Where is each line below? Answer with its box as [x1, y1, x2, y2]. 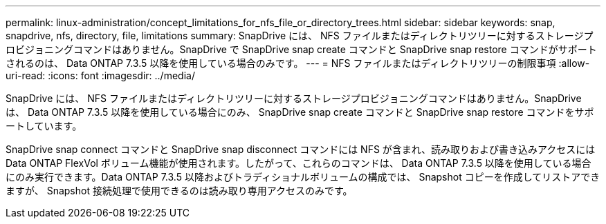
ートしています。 [6, 120, 82, 132]
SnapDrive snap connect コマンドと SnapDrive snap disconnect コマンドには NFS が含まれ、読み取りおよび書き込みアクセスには [6, 143, 596, 155]
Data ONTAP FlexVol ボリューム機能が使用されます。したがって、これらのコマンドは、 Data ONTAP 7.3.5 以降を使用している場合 [6, 157, 591, 169]
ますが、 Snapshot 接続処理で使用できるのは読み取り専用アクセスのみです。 [6, 185, 353, 196]
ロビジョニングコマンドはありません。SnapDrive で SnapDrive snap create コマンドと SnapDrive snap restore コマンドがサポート [6, 43, 597, 55]
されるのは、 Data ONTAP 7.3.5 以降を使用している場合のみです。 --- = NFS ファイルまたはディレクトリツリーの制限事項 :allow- [6, 57, 590, 69]
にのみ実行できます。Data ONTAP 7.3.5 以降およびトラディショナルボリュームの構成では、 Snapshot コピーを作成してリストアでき [6, 171, 600, 183]
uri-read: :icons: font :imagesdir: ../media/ [6, 70, 195, 81]
